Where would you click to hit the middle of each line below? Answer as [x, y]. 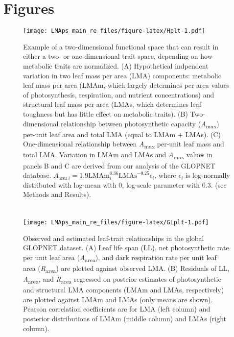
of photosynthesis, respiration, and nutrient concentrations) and [119, 94]
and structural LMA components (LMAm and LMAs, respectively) [124, 290]
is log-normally [208, 175]
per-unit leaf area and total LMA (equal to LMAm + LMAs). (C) [122, 134]
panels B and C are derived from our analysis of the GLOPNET [119, 165]
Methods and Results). [57, 194]
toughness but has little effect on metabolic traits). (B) [105, 113]
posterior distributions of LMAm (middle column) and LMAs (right [125, 319]
